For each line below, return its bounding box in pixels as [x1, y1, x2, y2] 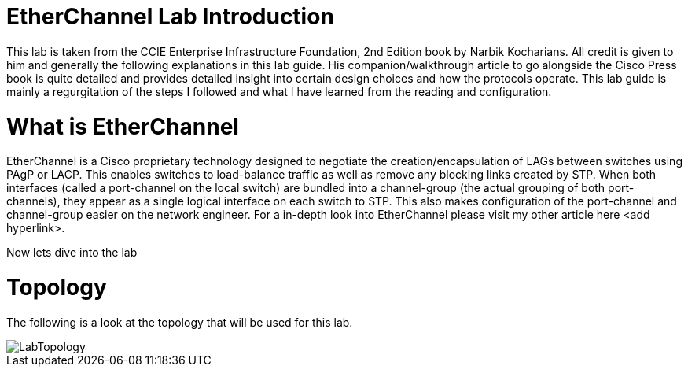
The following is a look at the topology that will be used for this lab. [6, 315, 353, 329]
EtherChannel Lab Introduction [6, 3, 334, 30]
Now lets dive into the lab [6, 246, 138, 260]
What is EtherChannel [6, 113, 239, 140]
